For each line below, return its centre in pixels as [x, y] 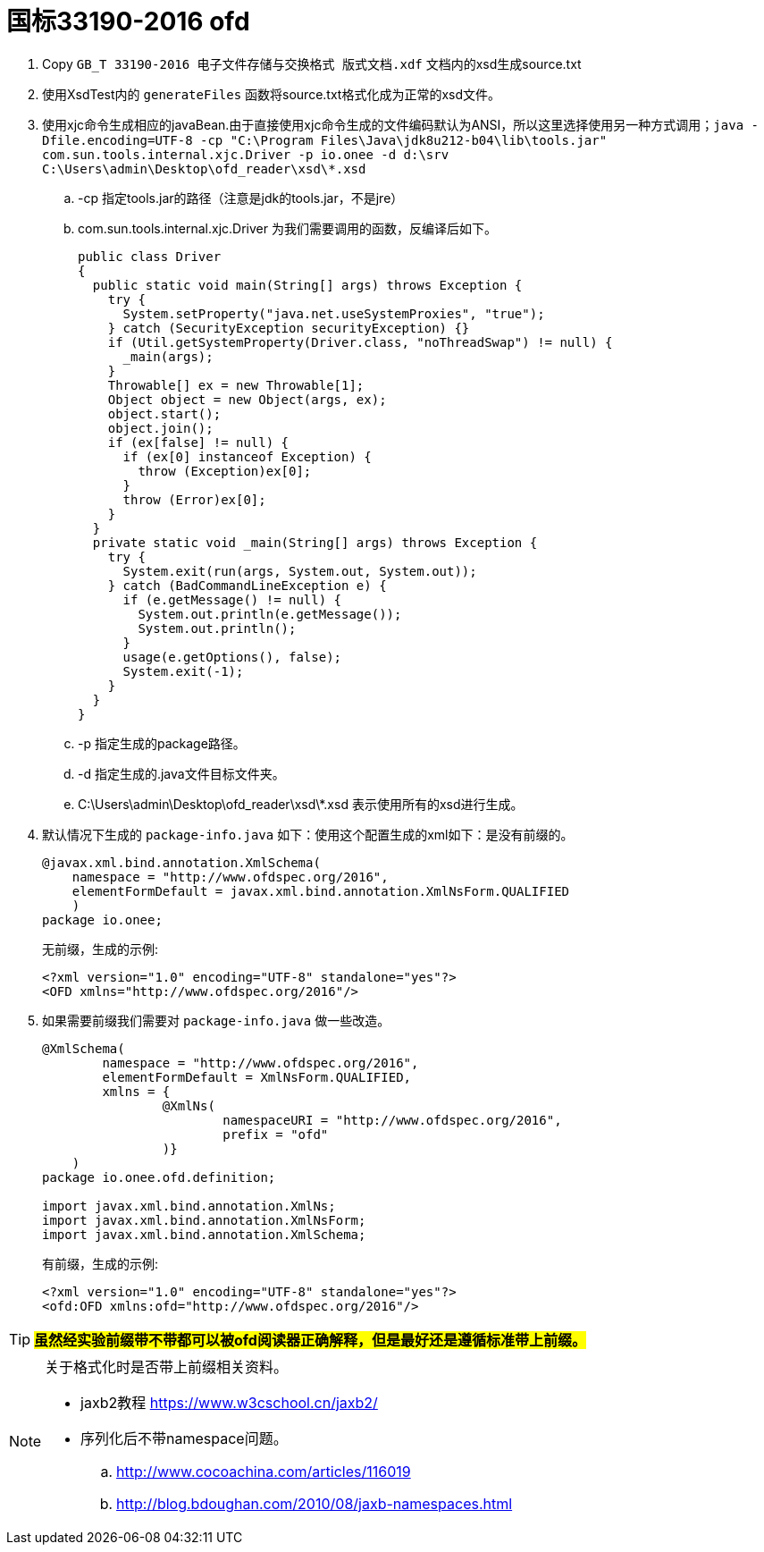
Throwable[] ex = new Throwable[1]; [236, 385]
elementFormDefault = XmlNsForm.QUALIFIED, [257, 1077]
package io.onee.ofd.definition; [159, 1177]
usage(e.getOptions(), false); [232, 657]
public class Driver [150, 256]
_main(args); [168, 356]
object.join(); [160, 428]
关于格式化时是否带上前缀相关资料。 [167, 1366]
